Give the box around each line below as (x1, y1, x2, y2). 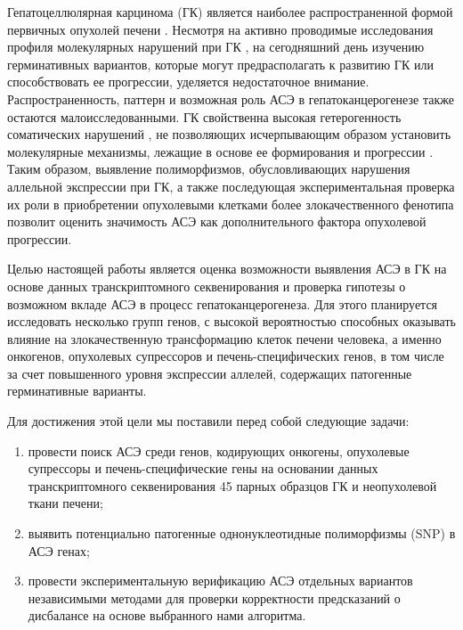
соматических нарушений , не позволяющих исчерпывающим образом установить (7, 125, 451, 143)
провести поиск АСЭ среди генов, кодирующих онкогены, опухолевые (28, 441, 410, 460)
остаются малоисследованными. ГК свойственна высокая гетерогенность (7, 107, 402, 126)
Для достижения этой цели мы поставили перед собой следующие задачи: (7, 412, 410, 430)
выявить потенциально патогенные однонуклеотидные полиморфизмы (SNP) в (28, 524, 456, 543)
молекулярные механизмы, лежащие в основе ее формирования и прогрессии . (7, 142, 434, 160)
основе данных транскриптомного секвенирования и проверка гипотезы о (7, 276, 406, 295)
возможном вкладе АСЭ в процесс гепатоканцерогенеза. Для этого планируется (7, 294, 438, 313)
